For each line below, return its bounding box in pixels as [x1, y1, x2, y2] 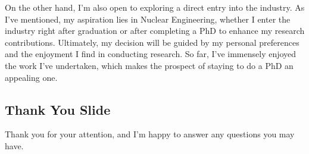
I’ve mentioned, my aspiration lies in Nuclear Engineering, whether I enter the [5, 12, 291, 25]
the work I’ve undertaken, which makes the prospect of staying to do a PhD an [5, 59, 294, 71]
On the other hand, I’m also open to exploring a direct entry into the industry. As [5, 1, 305, 13]
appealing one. [5, 71, 58, 83]
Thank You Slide [5, 100, 111, 118]
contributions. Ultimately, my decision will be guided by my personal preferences [5, 36, 299, 48]
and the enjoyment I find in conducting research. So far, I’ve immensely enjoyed [5, 48, 296, 60]
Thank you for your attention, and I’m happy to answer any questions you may [5, 128, 295, 140]
